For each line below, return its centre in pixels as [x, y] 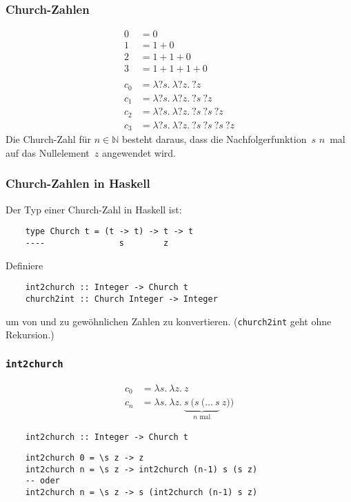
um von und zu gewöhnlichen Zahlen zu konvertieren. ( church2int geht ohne [169, 321]
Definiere [24, 265]
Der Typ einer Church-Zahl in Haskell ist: [94, 209]
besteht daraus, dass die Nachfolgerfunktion [214, 139]
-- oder [42, 481]
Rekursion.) [30, 335]
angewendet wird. [139, 152]
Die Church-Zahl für [48, 139]
